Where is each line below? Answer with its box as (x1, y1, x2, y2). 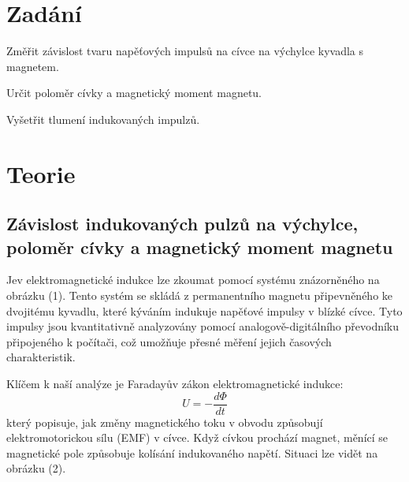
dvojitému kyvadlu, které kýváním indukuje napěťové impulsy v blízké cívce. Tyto (6, 302, 403, 319)
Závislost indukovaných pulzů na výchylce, (6, 211, 359, 236)
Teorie (6, 157, 76, 189)
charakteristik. (6, 349, 76, 365)
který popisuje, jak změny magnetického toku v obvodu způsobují (6, 413, 323, 430)
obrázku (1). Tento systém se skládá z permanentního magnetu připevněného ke (6, 287, 393, 304)
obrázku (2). (6, 460, 66, 476)
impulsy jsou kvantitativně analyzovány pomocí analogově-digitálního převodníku (6, 318, 400, 334)
